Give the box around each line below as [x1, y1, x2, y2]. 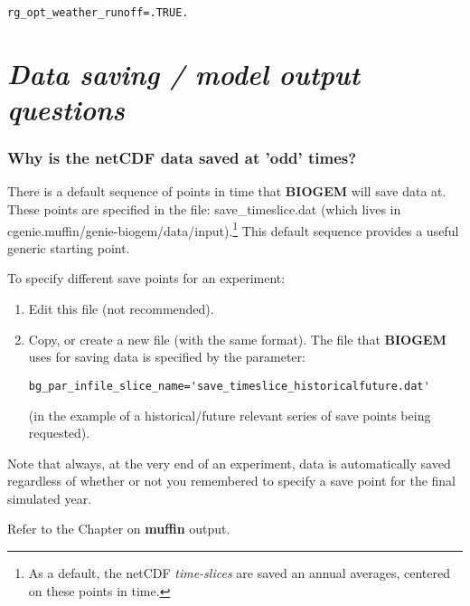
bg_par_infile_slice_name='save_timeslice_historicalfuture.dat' [28, 379, 430, 393]
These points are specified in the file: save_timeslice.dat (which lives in [7, 200, 401, 219]
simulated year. [7, 488, 92, 507]
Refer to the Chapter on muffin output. [7, 519, 230, 538]
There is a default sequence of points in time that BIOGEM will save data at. [7, 182, 446, 201]
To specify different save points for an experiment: [7, 269, 286, 288]
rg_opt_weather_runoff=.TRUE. [7, 6, 189, 19]
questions [7, 90, 125, 128]
